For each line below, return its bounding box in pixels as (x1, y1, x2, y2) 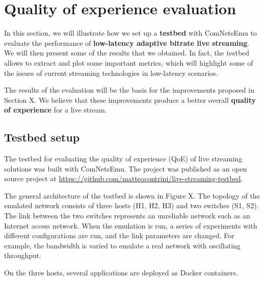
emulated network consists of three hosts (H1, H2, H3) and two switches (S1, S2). (4, 200, 259, 211)
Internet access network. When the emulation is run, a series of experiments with (4, 220, 257, 231)
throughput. (4, 250, 42, 261)
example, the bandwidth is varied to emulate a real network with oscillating (4, 240, 241, 250)
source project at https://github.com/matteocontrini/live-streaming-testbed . (4, 173, 243, 184)
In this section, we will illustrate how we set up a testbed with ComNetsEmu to (4, 27, 257, 38)
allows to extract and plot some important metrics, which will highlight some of (4, 57, 253, 68)
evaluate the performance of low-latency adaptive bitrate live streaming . (4, 37, 250, 48)
